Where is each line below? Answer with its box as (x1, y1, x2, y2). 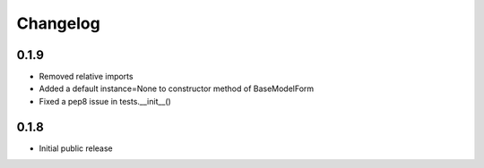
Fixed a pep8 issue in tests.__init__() (39, 96, 172, 106)
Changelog (16, 13, 100, 33)
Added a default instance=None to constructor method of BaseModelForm (39, 83, 315, 94)
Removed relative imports (39, 71, 134, 82)
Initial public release (39, 143, 114, 154)
